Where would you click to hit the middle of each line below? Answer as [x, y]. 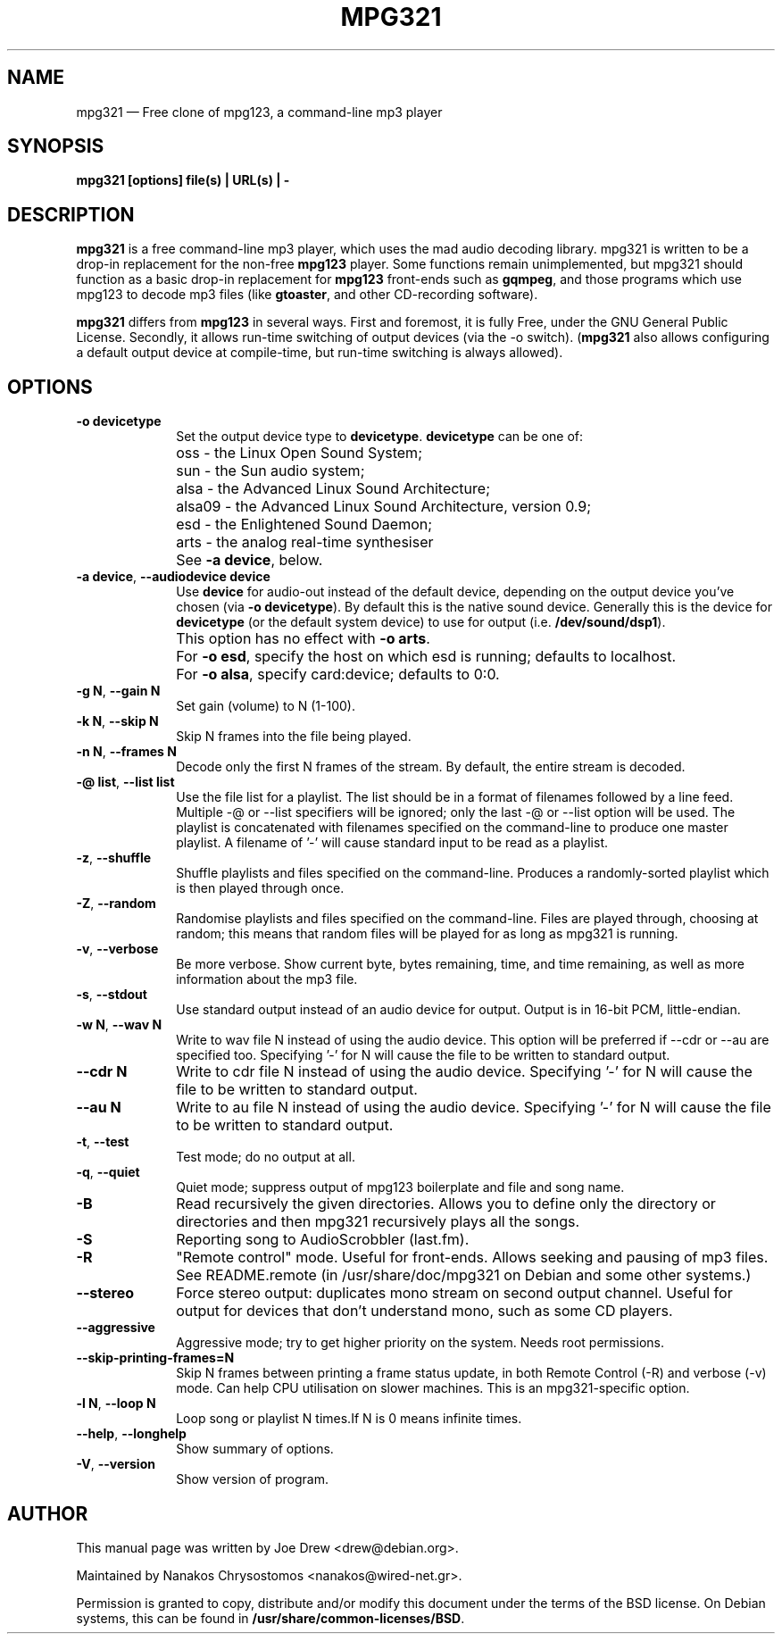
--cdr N [102, 1072]
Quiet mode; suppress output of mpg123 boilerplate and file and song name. [400, 1187]
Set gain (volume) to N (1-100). [266, 706]
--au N [99, 1108]
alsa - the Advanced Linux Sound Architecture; [333, 489]
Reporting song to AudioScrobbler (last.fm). [323, 1240]
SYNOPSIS [56, 146]
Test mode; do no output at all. [266, 1157]
